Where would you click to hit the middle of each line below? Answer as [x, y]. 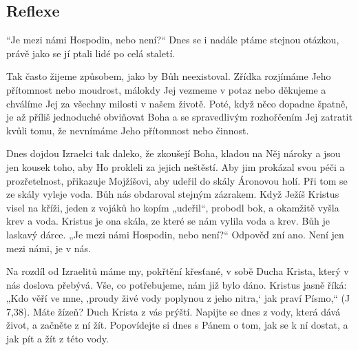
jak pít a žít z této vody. [57, 339]
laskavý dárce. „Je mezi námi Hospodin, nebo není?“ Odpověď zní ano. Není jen [175, 234]
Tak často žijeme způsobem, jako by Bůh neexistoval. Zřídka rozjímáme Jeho [169, 76]
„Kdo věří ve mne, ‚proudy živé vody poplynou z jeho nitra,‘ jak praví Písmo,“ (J [178, 298]
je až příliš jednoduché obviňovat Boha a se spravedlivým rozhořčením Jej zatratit [179, 117]
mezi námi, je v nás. [49, 248]
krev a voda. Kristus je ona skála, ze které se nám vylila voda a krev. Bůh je [168, 221]
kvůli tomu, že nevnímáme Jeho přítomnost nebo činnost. [128, 130]
